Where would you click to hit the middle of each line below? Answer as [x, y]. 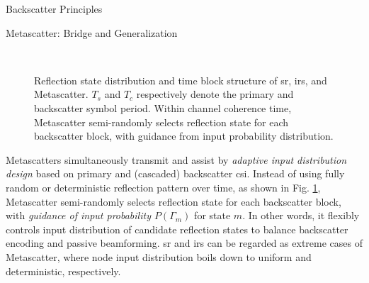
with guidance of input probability [78, 215]
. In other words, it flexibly [301, 215]
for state [212, 215]
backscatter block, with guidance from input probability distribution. [184, 136]
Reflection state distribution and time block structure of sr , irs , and [181, 80]
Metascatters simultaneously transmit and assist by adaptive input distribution [176, 159]
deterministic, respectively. [63, 271]
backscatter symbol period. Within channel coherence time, [163, 107]
